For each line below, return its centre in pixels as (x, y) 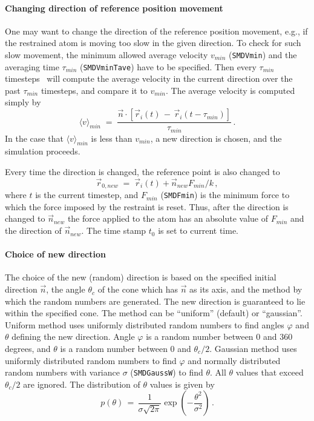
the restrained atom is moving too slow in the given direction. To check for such (153, 43)
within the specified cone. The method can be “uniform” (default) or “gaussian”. (154, 313)
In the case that (34, 138)
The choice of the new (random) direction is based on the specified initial (141, 277)
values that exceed (270, 372)
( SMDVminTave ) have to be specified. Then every (168, 66)
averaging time (32, 66)
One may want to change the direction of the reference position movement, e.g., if (156, 31)
